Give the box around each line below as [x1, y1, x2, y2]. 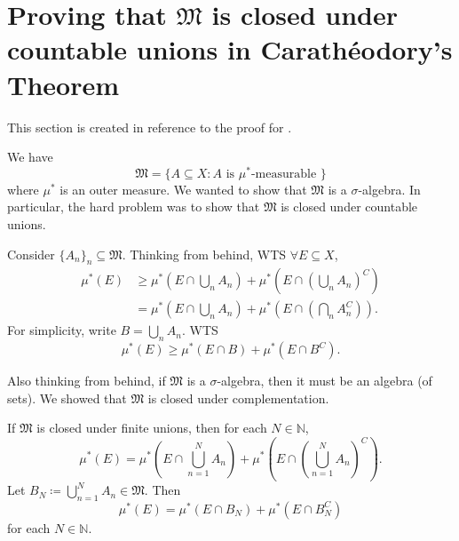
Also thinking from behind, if [7, 371, 166, 390]
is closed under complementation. [147, 388, 329, 407]
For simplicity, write [7, 321, 116, 339]
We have [7, 147, 53, 166]
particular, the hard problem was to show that [7, 197, 260, 216]
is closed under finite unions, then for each [36, 418, 267, 437]
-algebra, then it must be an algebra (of [217, 371, 432, 390]
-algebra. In [358, 179, 421, 198]
